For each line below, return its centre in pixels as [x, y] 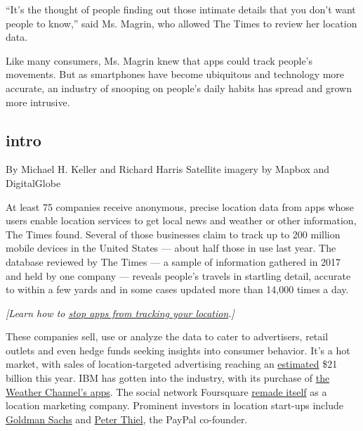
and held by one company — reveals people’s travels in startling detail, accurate [178, 275]
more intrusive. [38, 102]
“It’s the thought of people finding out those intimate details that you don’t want [181, 9]
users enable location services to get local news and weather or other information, [181, 220]
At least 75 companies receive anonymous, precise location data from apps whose [180, 206]
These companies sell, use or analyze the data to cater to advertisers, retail [167, 336]
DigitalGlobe [33, 182]
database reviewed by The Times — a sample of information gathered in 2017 [173, 261]
